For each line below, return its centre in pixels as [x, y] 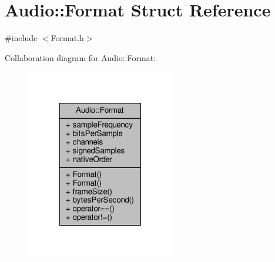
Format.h [67, 38]
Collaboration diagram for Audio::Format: [81, 57]
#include [21, 38]
